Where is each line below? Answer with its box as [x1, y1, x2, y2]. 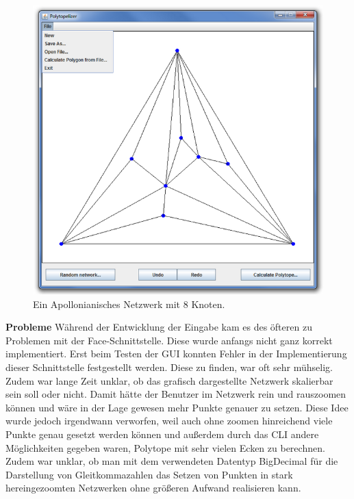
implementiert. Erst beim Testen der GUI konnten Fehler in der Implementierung [5, 346, 347, 361]
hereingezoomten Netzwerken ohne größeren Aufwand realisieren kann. [5, 481, 301, 495]
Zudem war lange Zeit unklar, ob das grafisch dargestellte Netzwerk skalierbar [5, 373, 333, 387]
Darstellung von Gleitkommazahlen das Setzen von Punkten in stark [5, 467, 293, 481]
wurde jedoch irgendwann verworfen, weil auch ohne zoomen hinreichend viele [5, 413, 333, 428]
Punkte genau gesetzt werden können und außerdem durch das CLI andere [5, 426, 319, 441]
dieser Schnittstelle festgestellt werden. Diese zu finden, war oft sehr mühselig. [5, 360, 333, 374]
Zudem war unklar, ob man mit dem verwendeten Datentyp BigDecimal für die [5, 454, 338, 468]
